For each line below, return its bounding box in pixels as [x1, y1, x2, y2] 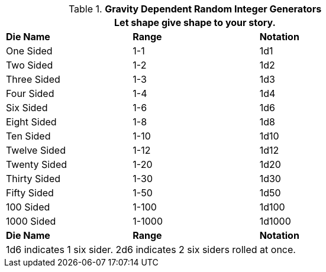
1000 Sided [6, 215, 56, 227]
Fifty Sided [6, 187, 54, 199]
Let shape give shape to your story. [114, 17, 276, 28]
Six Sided [6, 102, 48, 114]
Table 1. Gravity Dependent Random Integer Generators [68, 3, 322, 15]
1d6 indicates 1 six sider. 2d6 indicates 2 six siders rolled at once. [6, 244, 296, 255]
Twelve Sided [6, 144, 66, 156]
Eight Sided [6, 116, 57, 128]
